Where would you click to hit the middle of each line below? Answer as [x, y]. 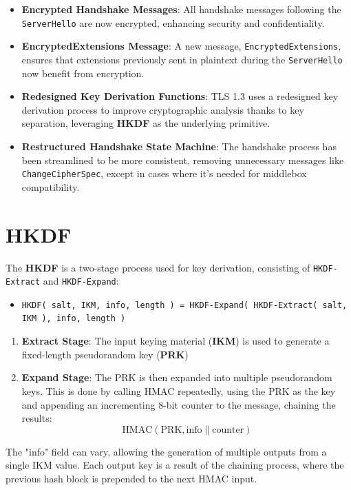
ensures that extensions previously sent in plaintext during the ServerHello [182, 59]
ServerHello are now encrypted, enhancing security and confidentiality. [173, 22]
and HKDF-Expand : [81, 281]
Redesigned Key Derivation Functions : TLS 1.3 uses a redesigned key [180, 96]
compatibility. [51, 186]
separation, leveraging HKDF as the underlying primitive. [146, 123]
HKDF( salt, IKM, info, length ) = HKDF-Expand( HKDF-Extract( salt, [184, 305]
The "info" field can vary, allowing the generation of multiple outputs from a [166, 451]
